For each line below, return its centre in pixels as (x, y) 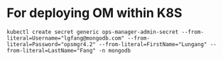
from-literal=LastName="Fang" (51, 50)
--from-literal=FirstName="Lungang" (153, 44)
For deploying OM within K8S (94, 13)
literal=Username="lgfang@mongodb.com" (66, 38)
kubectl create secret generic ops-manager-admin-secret (93, 32)
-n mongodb (115, 50)
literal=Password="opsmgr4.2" (51, 44)
